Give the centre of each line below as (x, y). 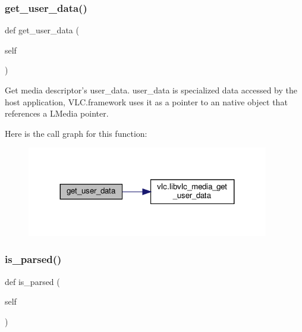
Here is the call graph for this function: (76, 133)
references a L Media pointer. (57, 113)
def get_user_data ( (42, 30)
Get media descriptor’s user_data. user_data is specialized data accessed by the (151, 90)
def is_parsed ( (32, 281)
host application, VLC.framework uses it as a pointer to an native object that (146, 101)
